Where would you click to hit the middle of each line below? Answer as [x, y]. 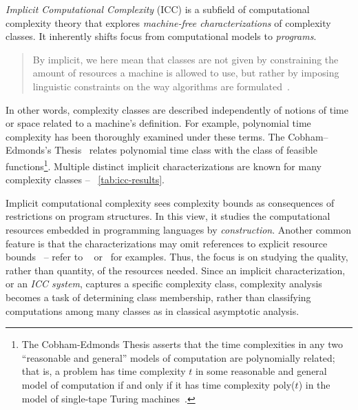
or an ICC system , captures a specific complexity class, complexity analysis [164, 284]
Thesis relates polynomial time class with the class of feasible [186, 150]
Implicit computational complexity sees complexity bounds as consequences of [170, 202]
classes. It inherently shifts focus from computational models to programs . [161, 36]
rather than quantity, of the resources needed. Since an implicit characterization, [176, 270]
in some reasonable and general [261, 371]
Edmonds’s [29, 150]
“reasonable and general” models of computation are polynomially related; [178, 357]
